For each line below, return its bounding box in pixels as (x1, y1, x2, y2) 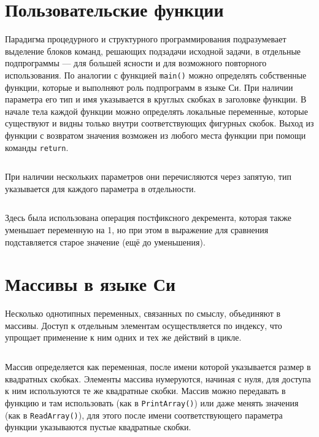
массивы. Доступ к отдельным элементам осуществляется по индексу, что (5, 319, 282, 331)
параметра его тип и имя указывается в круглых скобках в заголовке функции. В (5, 93, 307, 106)
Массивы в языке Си (5, 271, 176, 296)
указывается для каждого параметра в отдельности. (5, 182, 196, 195)
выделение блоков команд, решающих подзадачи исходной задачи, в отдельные (5, 44, 301, 57)
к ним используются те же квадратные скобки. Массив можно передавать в (5, 384, 286, 397)
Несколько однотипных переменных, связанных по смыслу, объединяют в (5, 307, 281, 320)
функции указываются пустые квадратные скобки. (5, 420, 191, 433)
